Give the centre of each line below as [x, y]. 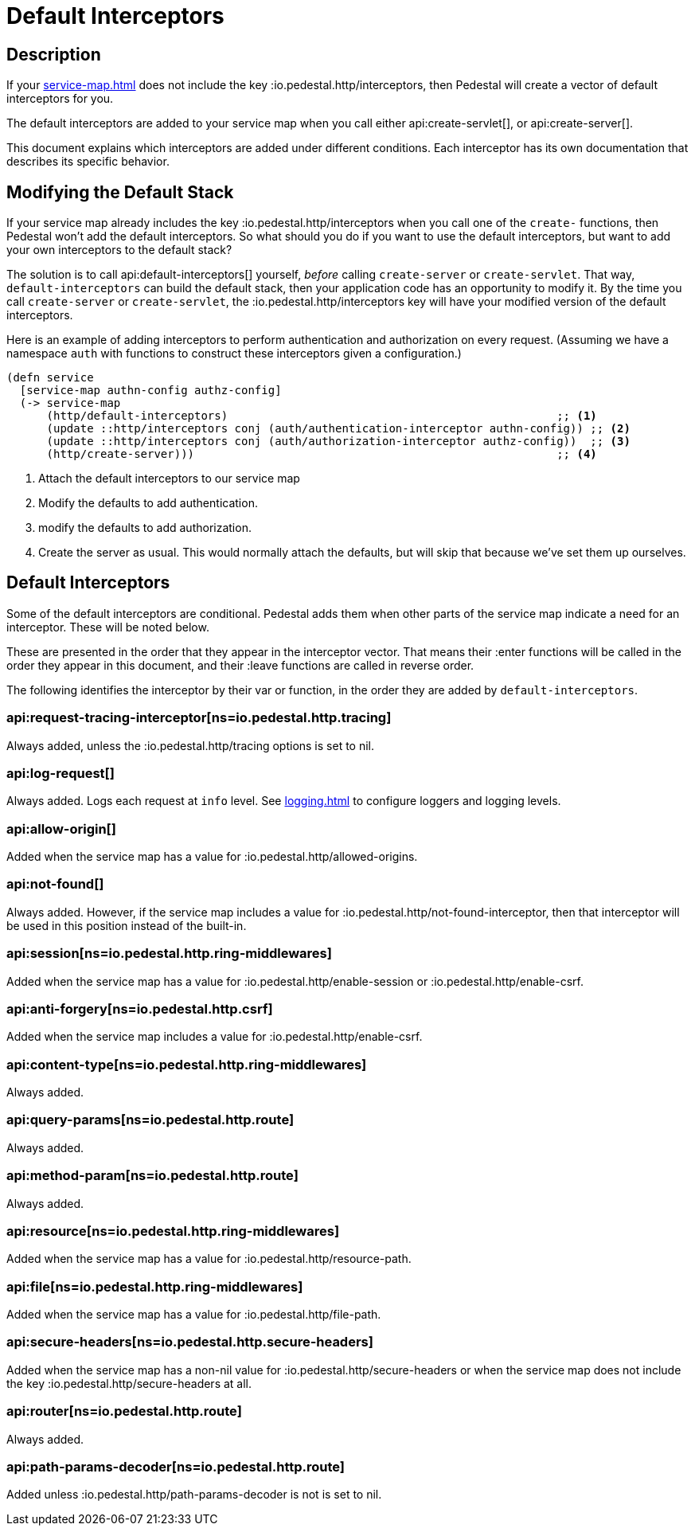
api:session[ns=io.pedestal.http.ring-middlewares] [169, 954]
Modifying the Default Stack [120, 192]
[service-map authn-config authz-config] [150, 391]
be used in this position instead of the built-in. [127, 925]
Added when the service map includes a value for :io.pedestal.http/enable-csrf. [215, 1037]
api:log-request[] [61, 773]
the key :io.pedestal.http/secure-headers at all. [129, 1383]
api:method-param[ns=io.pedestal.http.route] [152, 1176]
